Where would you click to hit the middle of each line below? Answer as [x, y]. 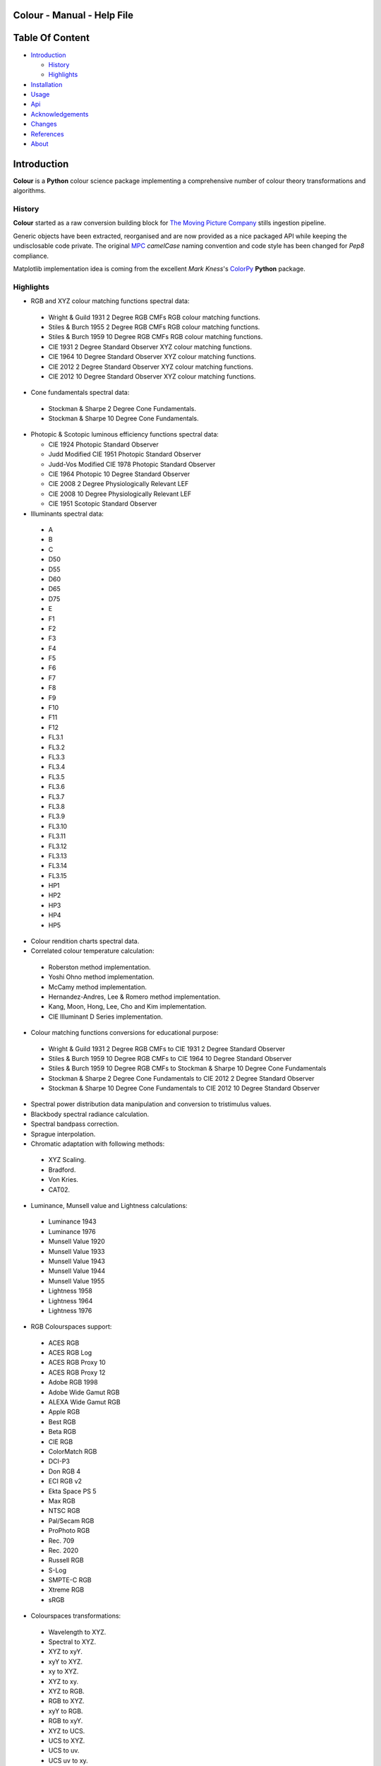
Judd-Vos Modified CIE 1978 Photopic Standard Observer [132, 464]
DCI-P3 [59, 1462]
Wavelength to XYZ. [77, 1632]
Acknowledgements [60, 114]
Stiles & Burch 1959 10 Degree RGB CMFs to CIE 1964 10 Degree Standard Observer [170, 1058]
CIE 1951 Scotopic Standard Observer [103, 504]
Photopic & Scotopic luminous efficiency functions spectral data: [125, 434]
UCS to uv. [64, 1750]
